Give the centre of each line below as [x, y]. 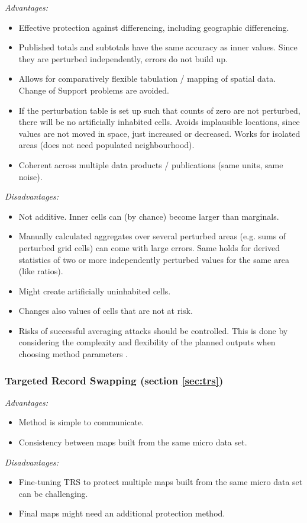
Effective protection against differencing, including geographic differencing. [154, 27]
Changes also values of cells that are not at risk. [106, 311]
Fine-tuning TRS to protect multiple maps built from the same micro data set [161, 482]
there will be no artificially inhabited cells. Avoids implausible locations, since [159, 122]
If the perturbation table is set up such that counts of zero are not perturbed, [159, 110]
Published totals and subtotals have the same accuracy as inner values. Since [158, 47]
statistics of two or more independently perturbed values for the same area [154, 259]
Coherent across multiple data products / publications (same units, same [151, 164]
